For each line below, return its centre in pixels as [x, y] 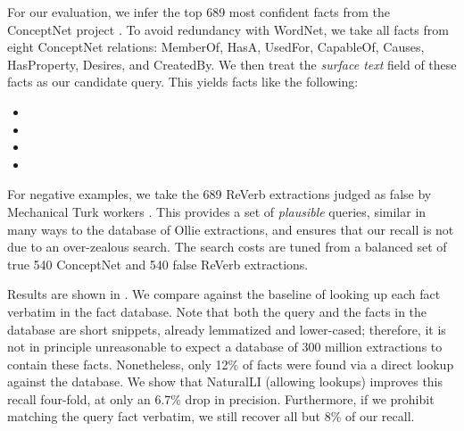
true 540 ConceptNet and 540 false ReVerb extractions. [158, 264]
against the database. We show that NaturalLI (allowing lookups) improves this [225, 381]
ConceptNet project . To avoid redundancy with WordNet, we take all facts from [228, 29]
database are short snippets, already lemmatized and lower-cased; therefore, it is [227, 329]
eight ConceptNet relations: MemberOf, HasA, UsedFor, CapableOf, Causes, [216, 47]
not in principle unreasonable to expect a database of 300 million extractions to [225, 347]
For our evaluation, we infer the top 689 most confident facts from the [199, 12]
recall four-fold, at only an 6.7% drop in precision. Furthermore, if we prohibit [221, 398]
